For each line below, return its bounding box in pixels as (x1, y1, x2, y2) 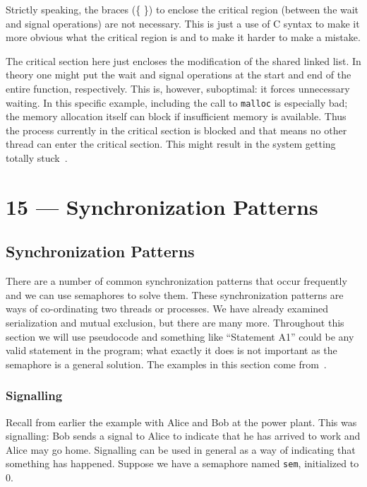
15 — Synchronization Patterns (6, 192, 318, 221)
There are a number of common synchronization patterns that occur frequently (6, 274, 347, 288)
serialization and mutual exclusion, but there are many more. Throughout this (6, 315, 344, 329)
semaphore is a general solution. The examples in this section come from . (6, 356, 327, 371)
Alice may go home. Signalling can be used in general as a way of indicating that (6, 442, 356, 457)
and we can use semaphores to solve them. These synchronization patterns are (6, 287, 344, 302)
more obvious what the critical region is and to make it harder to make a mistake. (6, 30, 361, 45)
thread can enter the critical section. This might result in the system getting (6, 136, 336, 151)
